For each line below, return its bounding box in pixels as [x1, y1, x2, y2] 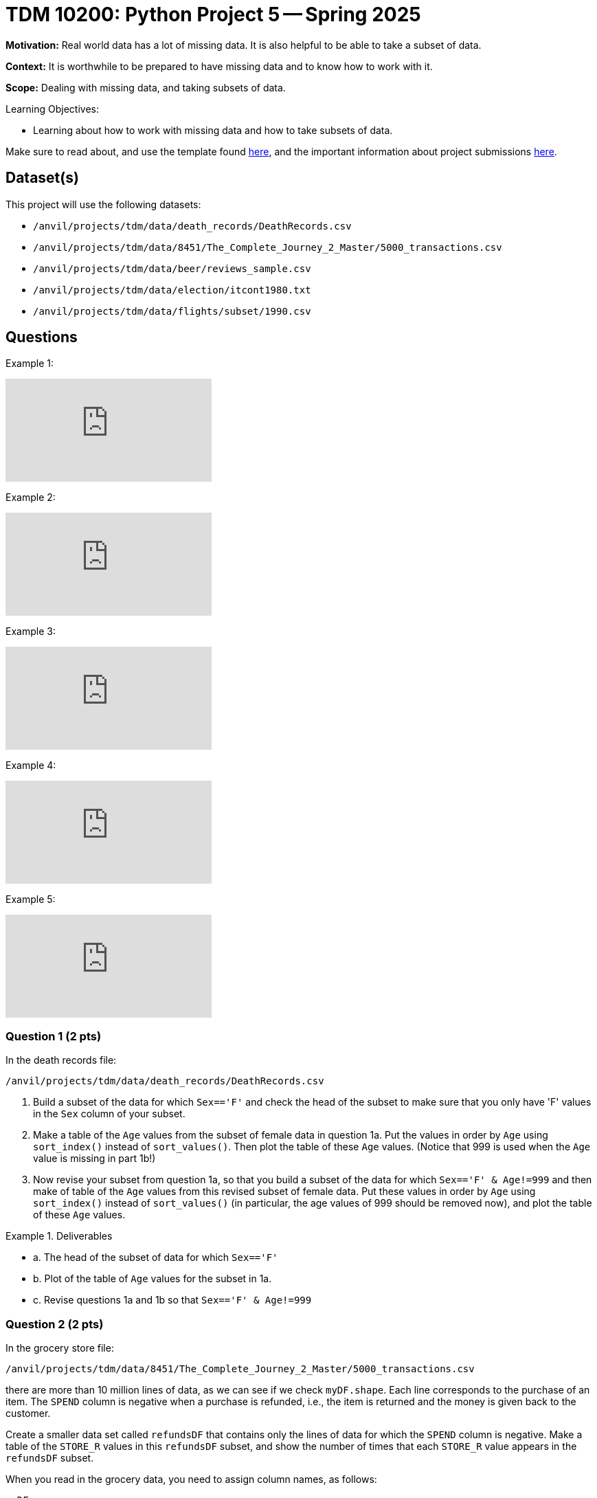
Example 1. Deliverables [5, 1230, 113, 1242]
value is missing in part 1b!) [33, 1152, 156, 1165]
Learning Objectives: [5, 102, 100, 115]
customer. [5, 1407, 51, 1419]
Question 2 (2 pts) [5, 1317, 104, 1331]
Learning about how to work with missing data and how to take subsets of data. [33, 124, 393, 136]
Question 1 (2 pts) [5, 1029, 102, 1043]
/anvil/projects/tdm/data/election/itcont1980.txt [33, 284, 311, 295]
